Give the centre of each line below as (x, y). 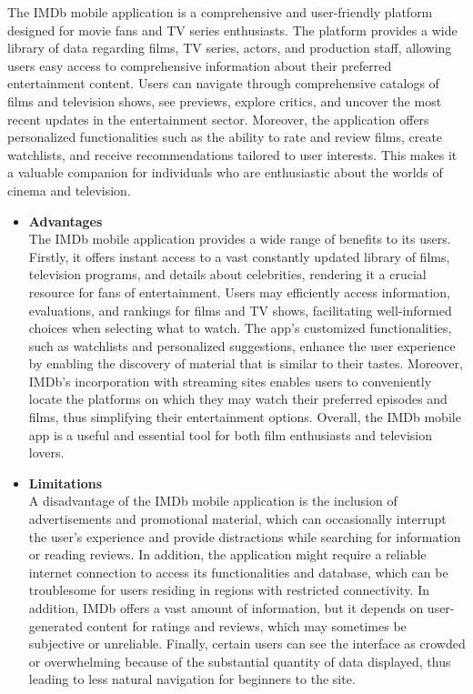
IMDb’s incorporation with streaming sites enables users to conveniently (230, 381)
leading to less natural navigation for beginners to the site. (192, 679)
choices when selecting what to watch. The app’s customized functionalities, (240, 328)
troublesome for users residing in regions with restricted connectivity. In (229, 590)
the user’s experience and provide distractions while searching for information (245, 536)
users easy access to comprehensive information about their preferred (200, 65)
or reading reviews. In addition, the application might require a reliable (227, 554)
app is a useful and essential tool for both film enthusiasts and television (231, 434)
